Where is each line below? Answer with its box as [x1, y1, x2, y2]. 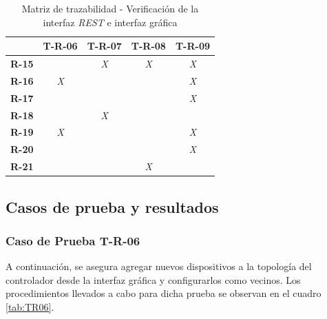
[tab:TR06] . [6, 299, 54, 313]
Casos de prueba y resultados [6, 196, 219, 217]
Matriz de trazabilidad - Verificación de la [21, 1, 199, 15]
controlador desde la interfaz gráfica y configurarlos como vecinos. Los [6, 272, 301, 287]
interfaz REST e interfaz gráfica [43, 14, 178, 29]
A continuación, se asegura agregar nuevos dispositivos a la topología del [6, 259, 312, 274]
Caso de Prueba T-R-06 [6, 231, 140, 249]
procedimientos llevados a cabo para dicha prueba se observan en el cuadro [6, 286, 321, 300]
